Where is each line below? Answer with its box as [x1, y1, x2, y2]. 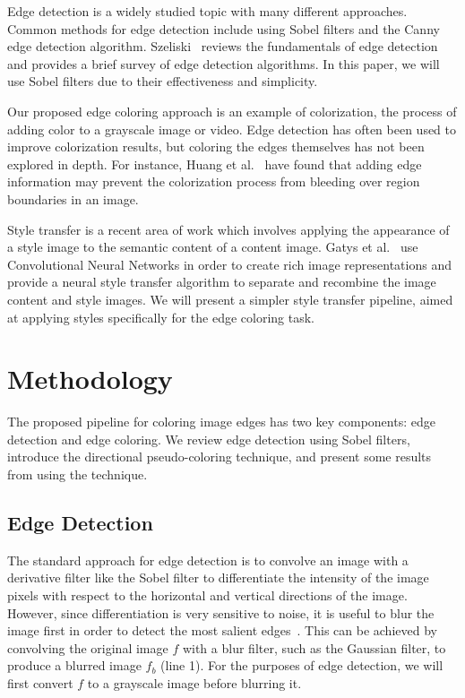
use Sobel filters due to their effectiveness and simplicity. [7, 72, 318, 90]
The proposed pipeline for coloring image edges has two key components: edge [7, 412, 435, 431]
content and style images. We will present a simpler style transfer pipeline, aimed [7, 289, 453, 308]
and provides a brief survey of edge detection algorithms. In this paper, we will [7, 54, 440, 73]
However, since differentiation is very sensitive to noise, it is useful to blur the [7, 603, 435, 622]
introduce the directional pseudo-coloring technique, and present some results [7, 447, 432, 466]
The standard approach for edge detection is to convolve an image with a [7, 550, 409, 569]
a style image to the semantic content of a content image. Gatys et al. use [7, 237, 418, 256]
